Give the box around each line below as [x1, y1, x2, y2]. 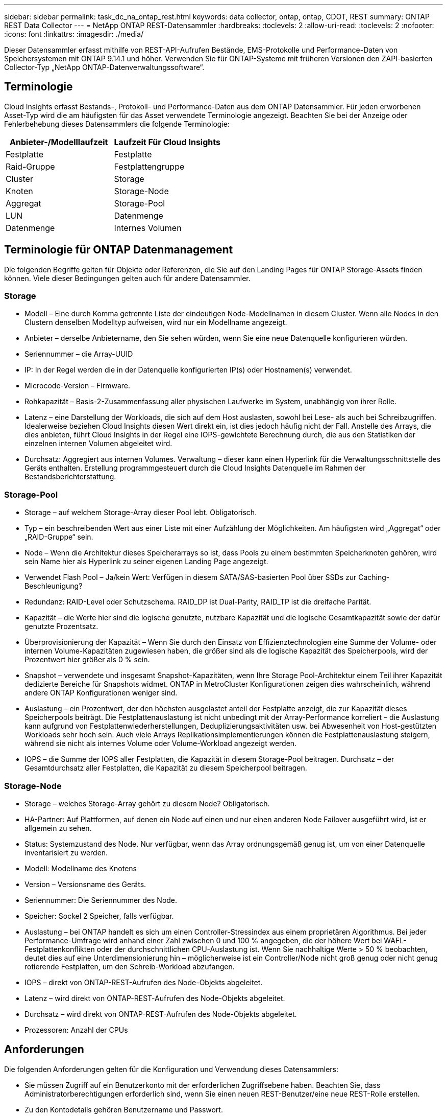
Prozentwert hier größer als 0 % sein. [24, 655, 150, 664]
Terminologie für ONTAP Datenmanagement [4, 243, 233, 257]
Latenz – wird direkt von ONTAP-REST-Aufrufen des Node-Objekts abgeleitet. [24, 993, 285, 1003]
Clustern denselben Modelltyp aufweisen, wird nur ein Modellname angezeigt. [24, 318, 287, 327]
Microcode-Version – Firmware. [24, 381, 130, 390]
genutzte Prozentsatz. [24, 622, 98, 631]
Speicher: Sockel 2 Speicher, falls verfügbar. [24, 911, 174, 920]
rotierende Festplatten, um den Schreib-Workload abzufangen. [24, 962, 235, 971]
